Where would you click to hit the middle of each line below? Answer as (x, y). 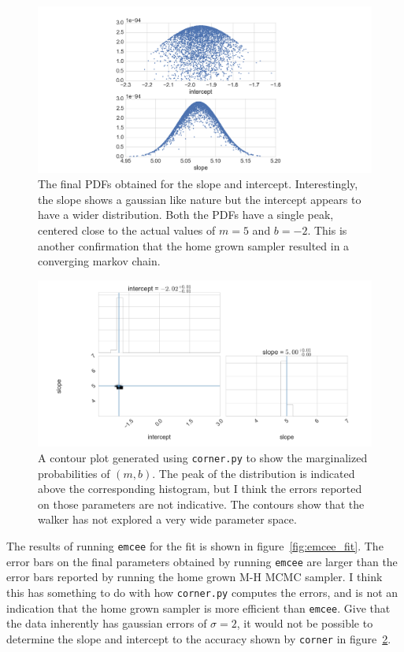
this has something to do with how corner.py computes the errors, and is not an (202, 592)
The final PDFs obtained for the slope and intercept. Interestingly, (198, 184)
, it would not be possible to (305, 623)
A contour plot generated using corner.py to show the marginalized (203, 457)
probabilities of (74, 473)
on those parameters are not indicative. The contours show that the (201, 504)
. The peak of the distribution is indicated (254, 473)
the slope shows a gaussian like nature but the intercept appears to (200, 199)
